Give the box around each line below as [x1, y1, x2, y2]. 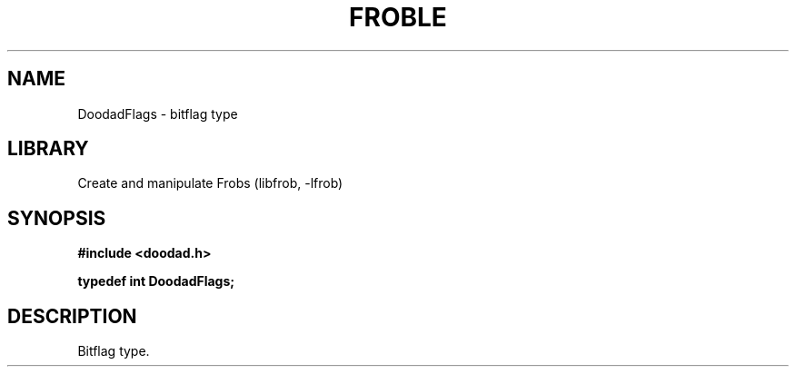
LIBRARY [7, 137, 89, 161]
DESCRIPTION [7, 304, 137, 328]
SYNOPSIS [7, 206, 106, 230]
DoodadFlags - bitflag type [77, 105, 238, 122]
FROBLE [349, 2, 447, 33]
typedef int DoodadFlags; [77, 273, 235, 290]
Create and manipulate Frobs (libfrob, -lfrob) [77, 175, 343, 192]
